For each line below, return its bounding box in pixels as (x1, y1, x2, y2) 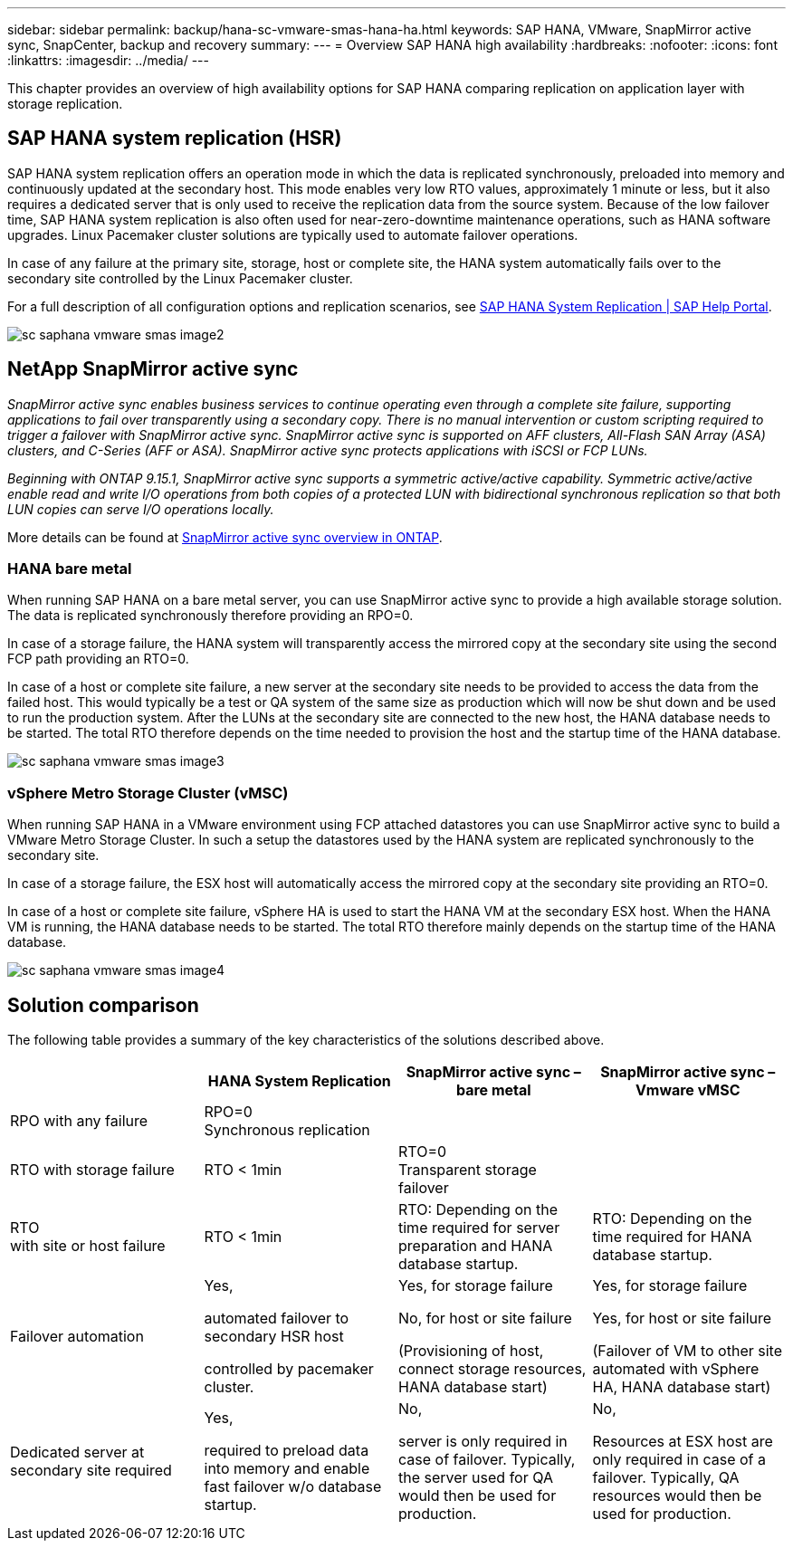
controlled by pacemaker (204, 1360, 374, 1379)
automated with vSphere (592, 1360, 760, 1379)
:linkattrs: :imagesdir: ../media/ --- (7, 53, 209, 68)
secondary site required (10, 1461, 172, 1480)
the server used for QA (398, 1468, 553, 1487)
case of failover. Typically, (398, 1450, 576, 1469)
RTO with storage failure (10, 1161, 175, 1180)
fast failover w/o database (204, 1477, 382, 1496)
